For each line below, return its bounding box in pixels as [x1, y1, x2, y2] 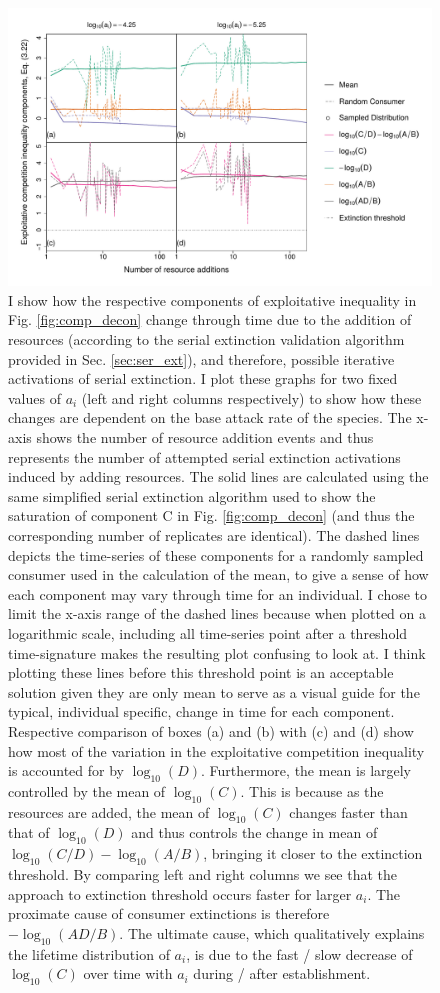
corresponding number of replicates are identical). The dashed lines [8, 524, 420, 545]
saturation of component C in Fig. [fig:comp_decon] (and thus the [8, 505, 415, 526]
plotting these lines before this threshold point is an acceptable [8, 662, 394, 683]
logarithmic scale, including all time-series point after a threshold [8, 622, 408, 643]
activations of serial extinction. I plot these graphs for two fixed [8, 368, 398, 389]
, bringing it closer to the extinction [203, 843, 423, 864]
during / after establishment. [193, 963, 371, 984]
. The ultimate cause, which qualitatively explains [119, 922, 425, 943]
